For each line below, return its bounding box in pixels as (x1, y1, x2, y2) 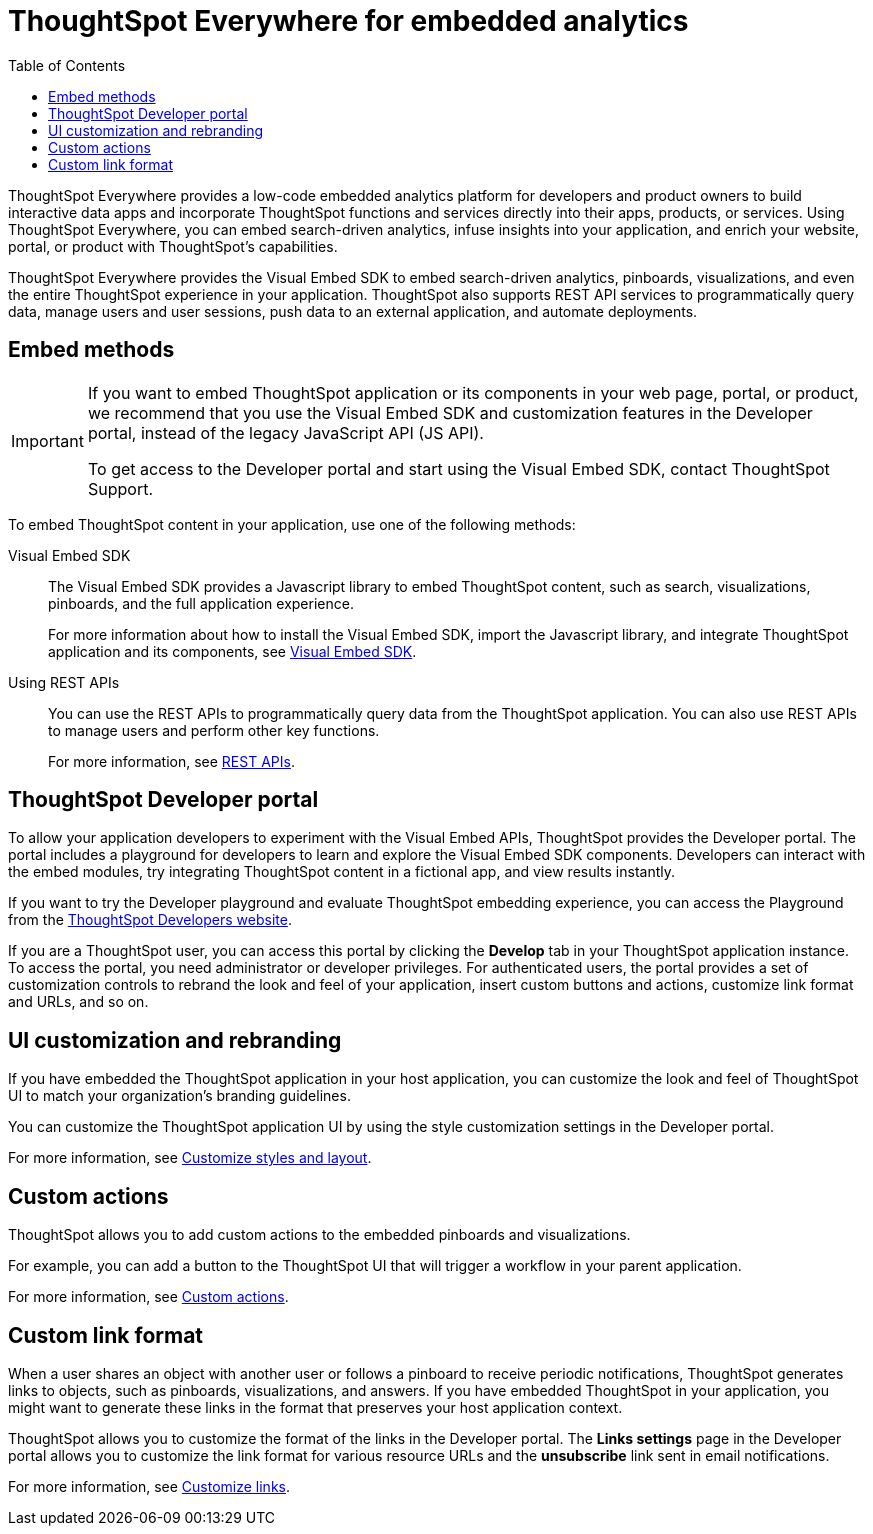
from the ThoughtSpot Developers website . (8, 911, 292, 929)
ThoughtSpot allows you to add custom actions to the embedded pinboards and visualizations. (8, 1226, 631, 1244)
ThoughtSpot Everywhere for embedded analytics (8, 4, 689, 38)
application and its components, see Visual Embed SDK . (48, 642, 417, 660)
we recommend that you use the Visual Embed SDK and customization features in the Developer (87, 402, 813, 423)
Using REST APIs (8, 673, 120, 691)
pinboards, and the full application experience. (48, 594, 354, 612)
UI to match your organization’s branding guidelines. (8, 1087, 351, 1105)
